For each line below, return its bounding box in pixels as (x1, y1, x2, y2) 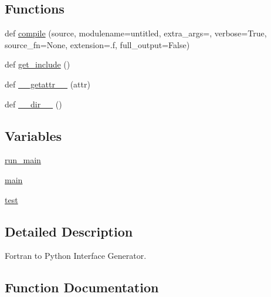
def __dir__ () (5, 97, 62, 110)
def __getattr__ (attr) (5, 77, 90, 90)
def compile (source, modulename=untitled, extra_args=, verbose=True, (5, 27, 267, 39)
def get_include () (5, 58, 70, 70)
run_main (5, 154, 41, 166)
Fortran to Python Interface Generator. (5, 249, 147, 262)
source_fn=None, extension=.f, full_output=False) (5, 38, 190, 50)
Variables (5, 126, 62, 144)
